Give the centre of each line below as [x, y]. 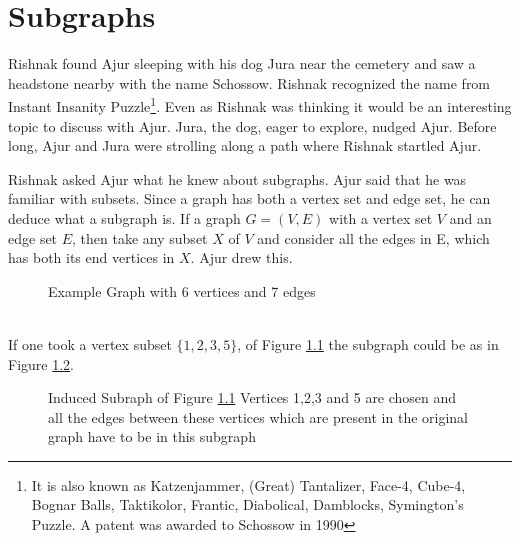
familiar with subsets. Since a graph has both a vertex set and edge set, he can [249, 198]
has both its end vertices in [91, 257]
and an [470, 217]
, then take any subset [140, 237]
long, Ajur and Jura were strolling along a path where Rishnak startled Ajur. [245, 145]
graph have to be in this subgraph [152, 436]
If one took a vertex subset [90, 343]
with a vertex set [381, 217]
